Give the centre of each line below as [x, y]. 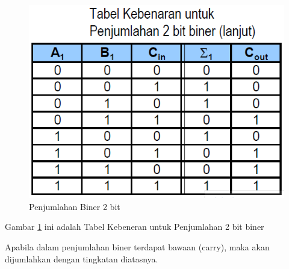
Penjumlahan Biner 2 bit [75, 206]
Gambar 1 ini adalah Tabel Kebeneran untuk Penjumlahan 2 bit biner [135, 227]
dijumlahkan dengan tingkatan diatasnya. [82, 258]
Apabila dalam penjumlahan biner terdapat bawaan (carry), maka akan [137, 246]
